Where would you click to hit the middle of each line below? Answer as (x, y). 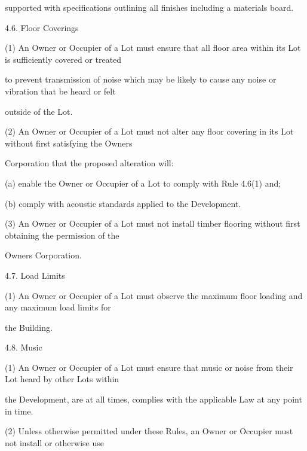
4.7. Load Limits (35, 275)
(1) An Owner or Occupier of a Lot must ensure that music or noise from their (149, 367)
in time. (19, 411)
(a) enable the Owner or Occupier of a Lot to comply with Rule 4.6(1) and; (143, 183)
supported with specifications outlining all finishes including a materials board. (149, 7)
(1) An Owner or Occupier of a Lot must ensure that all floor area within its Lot (153, 48)
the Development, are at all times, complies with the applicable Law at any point (153, 399)
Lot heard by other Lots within (62, 379)
